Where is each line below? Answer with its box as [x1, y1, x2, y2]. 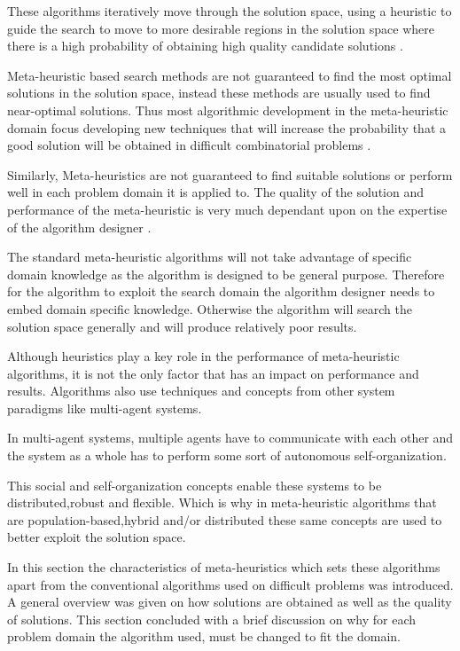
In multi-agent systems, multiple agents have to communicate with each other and [7, 428, 454, 447]
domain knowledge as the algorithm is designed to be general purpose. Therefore [7, 264, 445, 283]
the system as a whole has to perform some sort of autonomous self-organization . [7, 446, 447, 465]
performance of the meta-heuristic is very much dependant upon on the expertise [7, 200, 448, 218]
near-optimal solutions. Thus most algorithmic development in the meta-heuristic [7, 100, 448, 119]
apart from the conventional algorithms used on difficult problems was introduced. [7, 575, 454, 593]
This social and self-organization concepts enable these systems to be [7, 475, 382, 494]
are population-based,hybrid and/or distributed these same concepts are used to [7, 510, 442, 529]
